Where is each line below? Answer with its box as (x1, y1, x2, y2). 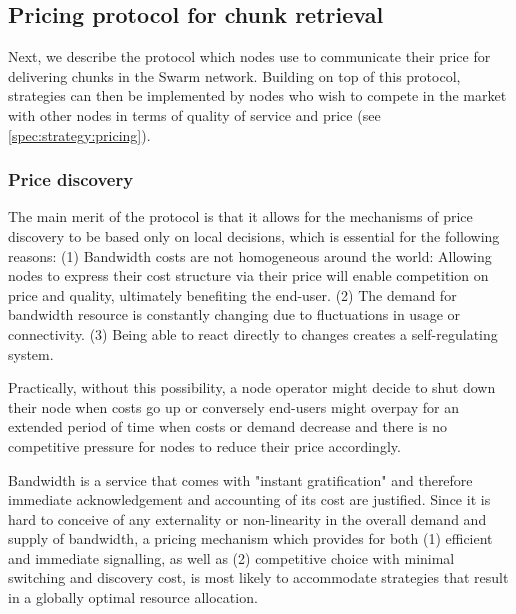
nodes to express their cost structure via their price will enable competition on (8, 265, 489, 286)
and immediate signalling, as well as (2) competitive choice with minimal (8, 547, 455, 568)
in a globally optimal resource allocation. (8, 587, 258, 608)
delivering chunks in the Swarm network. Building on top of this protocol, (8, 65, 461, 86)
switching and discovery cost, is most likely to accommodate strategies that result (8, 567, 509, 588)
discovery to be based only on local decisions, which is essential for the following (8, 225, 500, 246)
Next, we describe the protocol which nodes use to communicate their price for (8, 46, 491, 67)
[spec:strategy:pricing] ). (8, 124, 151, 145)
